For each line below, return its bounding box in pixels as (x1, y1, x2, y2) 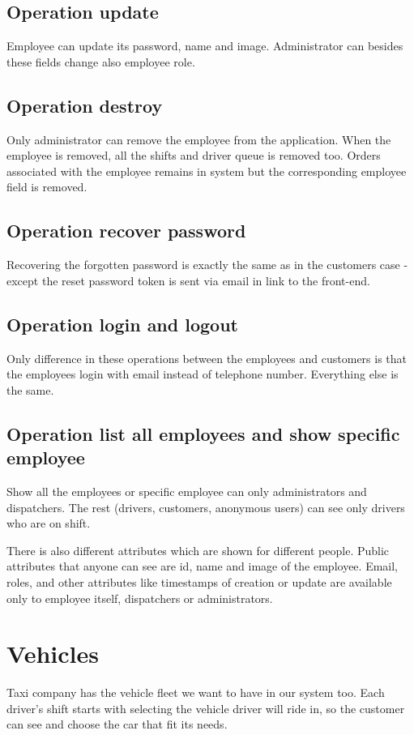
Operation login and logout (6, 311, 238, 336)
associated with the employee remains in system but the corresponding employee (6, 162, 407, 179)
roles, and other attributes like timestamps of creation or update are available (6, 573, 392, 590)
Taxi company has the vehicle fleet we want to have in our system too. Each (6, 684, 385, 701)
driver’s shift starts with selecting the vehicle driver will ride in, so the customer (6, 699, 405, 716)
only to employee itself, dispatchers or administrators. (6, 589, 273, 606)
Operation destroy (6, 92, 163, 118)
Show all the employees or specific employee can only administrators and (6, 482, 367, 499)
